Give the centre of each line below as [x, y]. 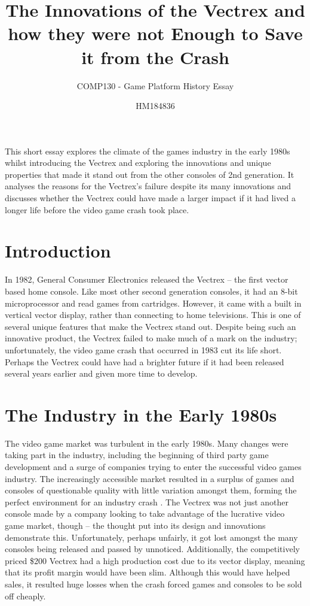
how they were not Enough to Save [155, 33]
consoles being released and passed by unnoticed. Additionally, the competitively [152, 549]
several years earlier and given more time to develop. [101, 373]
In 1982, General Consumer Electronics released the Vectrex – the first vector [147, 279]
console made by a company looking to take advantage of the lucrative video [145, 513]
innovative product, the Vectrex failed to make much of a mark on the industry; [151, 338]
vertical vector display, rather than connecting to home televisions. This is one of [153, 315]
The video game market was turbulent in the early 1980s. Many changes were [147, 443]
